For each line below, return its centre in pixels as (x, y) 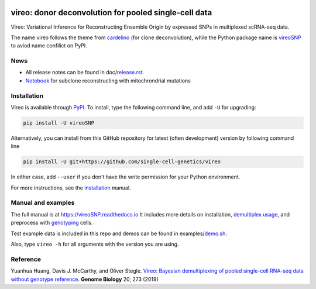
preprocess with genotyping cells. (52, 223)
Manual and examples (43, 203)
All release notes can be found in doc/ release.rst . (85, 73)
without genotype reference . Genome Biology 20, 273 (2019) (85, 279)
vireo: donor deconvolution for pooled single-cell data (111, 13)
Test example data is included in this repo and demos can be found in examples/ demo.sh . (119, 233)
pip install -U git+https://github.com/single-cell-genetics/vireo (122, 162)
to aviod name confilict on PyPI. (49, 46)
